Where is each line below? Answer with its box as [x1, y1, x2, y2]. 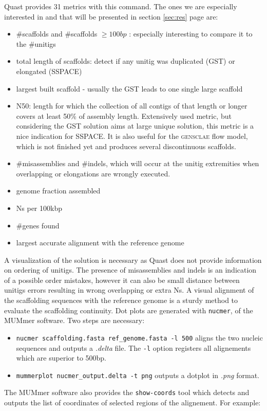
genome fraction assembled [16, 185, 101, 196]
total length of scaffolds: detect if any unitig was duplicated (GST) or [16, 56, 235, 66]
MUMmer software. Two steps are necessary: [4, 315, 145, 326]
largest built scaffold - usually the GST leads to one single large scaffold [16, 83, 243, 94]
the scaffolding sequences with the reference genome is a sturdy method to [4, 295, 238, 306]
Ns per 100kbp [16, 202, 62, 213]
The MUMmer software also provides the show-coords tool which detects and [4, 387, 250, 398]
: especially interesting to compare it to [129, 28, 253, 39]
